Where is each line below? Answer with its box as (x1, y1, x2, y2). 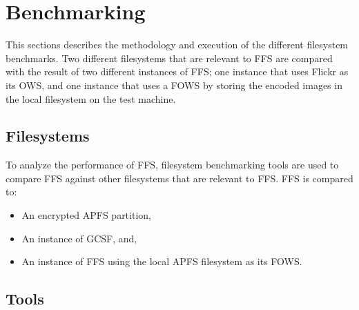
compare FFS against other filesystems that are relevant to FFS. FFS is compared (6, 171, 353, 185)
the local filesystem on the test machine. (6, 91, 176, 106)
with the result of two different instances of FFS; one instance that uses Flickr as (6, 64, 349, 79)
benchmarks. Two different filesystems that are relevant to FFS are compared (6, 50, 333, 65)
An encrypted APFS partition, (21, 208, 151, 222)
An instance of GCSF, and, (21, 231, 137, 245)
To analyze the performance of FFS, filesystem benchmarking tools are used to (6, 157, 339, 172)
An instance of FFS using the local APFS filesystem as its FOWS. (21, 254, 302, 269)
